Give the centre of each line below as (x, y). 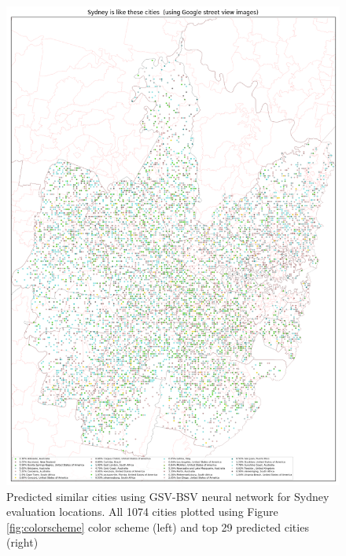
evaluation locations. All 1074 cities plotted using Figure (142, 512)
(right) (22, 542)
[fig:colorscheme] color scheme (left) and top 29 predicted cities (158, 527)
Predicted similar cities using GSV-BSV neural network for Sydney (168, 496)
